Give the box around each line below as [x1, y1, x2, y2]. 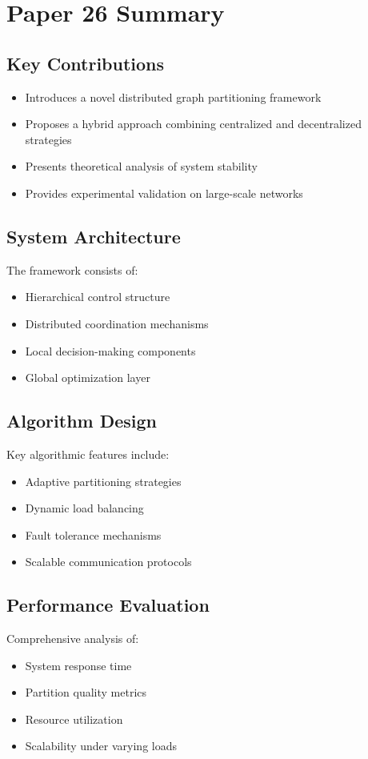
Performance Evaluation [6, 592, 210, 617]
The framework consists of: [6, 261, 138, 278]
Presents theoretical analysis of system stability [25, 158, 258, 175]
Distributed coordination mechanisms [25, 315, 209, 331]
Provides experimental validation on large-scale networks [25, 184, 303, 201]
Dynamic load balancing [25, 500, 144, 516]
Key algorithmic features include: [6, 445, 170, 462]
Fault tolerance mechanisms [25, 526, 162, 543]
